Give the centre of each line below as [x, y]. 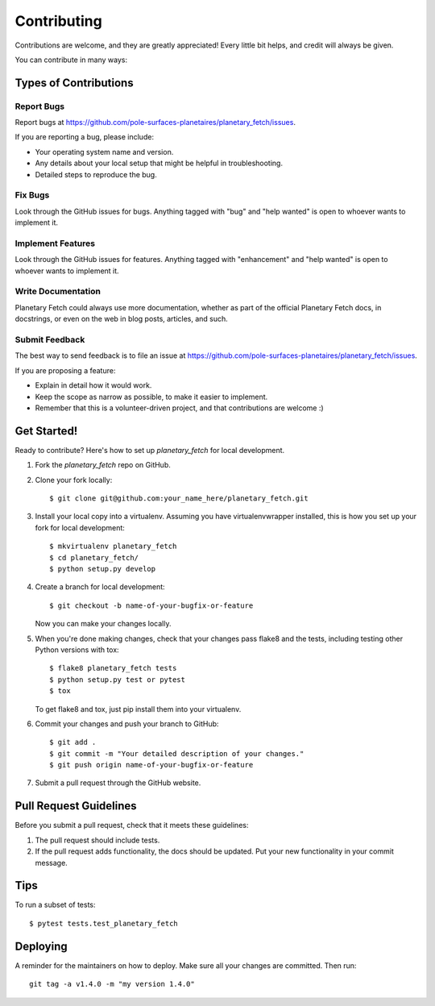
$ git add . [73, 742]
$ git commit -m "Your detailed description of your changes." [177, 753]
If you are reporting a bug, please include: [85, 137]
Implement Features [55, 243]
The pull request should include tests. [97, 840]
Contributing [58, 21]
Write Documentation [58, 292]
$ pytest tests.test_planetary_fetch [104, 923]
